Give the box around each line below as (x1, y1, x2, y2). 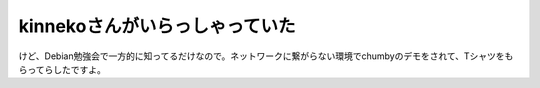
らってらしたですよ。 (18, 63, 107, 75)
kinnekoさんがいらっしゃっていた (18, 15, 296, 37)
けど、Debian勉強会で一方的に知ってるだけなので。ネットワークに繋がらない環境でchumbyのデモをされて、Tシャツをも (18, 50, 514, 62)
